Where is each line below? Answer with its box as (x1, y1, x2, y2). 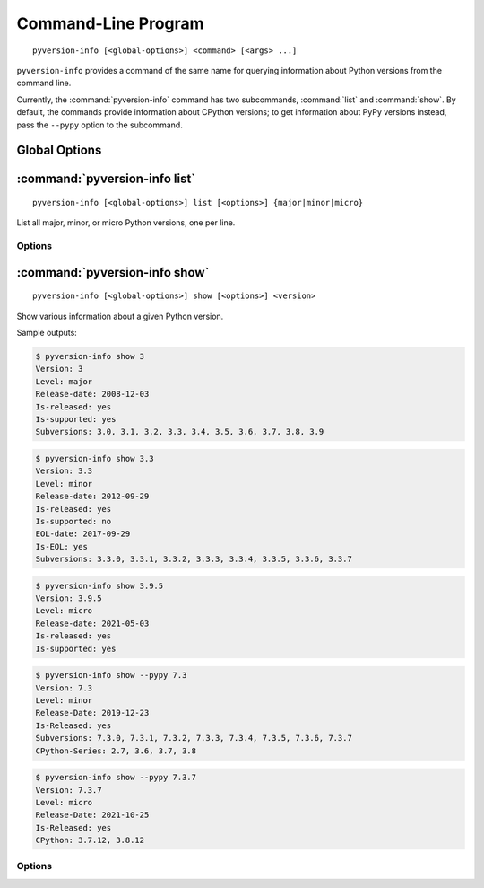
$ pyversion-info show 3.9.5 (35, 580, 164, 591)
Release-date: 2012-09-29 (35, 491, 150, 502)
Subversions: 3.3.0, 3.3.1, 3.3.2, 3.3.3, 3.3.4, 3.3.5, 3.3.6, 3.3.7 (35, 554, 353, 565)
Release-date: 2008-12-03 (35, 389, 150, 400)
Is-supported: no (35, 516, 112, 526)
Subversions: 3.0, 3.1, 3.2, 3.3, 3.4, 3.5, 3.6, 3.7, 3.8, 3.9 (35, 426, 324, 437)
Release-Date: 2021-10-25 (35, 810, 150, 821)
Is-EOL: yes (35, 541, 89, 551)
